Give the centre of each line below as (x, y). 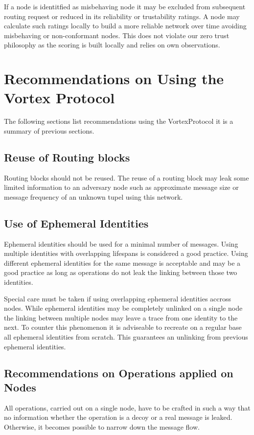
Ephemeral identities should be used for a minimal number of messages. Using (121, 243)
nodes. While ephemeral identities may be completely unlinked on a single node (123, 308)
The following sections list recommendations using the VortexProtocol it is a (119, 121)
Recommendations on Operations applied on (119, 373)
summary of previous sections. (49, 130)
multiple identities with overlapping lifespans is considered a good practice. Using (126, 253)
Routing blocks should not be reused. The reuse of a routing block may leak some (127, 177)
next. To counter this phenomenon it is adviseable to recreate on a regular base (123, 327)
